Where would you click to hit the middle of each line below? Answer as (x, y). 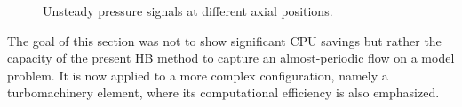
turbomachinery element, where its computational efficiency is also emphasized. (223, 92)
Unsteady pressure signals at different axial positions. (188, 11)
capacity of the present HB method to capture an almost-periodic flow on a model (231, 58)
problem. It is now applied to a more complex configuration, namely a (198, 75)
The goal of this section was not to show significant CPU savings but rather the (224, 40)
